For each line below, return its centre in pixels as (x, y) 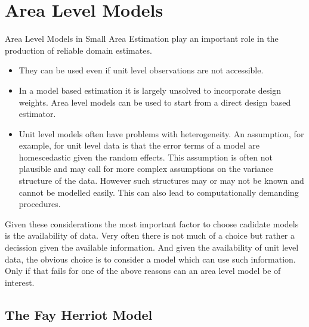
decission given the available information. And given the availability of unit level (152, 247)
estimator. (37, 114)
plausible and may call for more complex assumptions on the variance (146, 169)
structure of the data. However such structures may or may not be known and (161, 181)
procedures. (40, 204)
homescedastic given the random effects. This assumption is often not (146, 157)
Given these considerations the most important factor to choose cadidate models (152, 223)
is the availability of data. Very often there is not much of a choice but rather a (150, 235)
